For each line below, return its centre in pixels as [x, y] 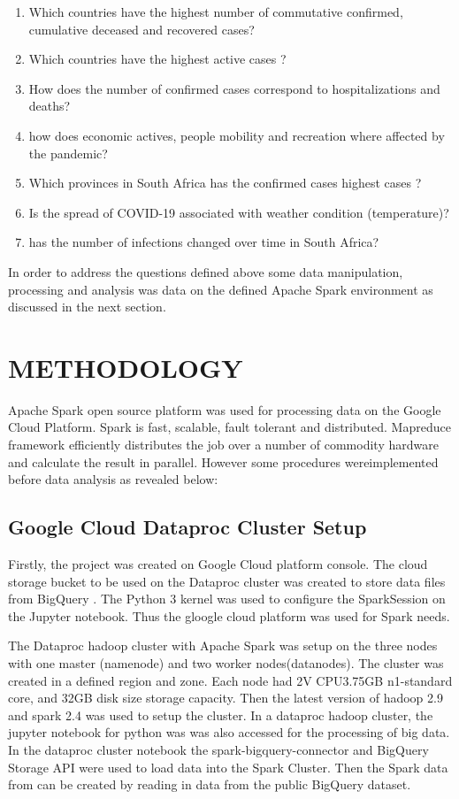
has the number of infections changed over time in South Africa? [204, 242]
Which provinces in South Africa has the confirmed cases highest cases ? [225, 183]
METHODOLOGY [126, 367]
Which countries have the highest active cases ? [157, 59]
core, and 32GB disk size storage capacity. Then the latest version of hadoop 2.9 [226, 698]
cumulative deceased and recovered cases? [142, 29]
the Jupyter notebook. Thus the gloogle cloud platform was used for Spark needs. [229, 615]
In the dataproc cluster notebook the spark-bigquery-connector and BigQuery [218, 749]
